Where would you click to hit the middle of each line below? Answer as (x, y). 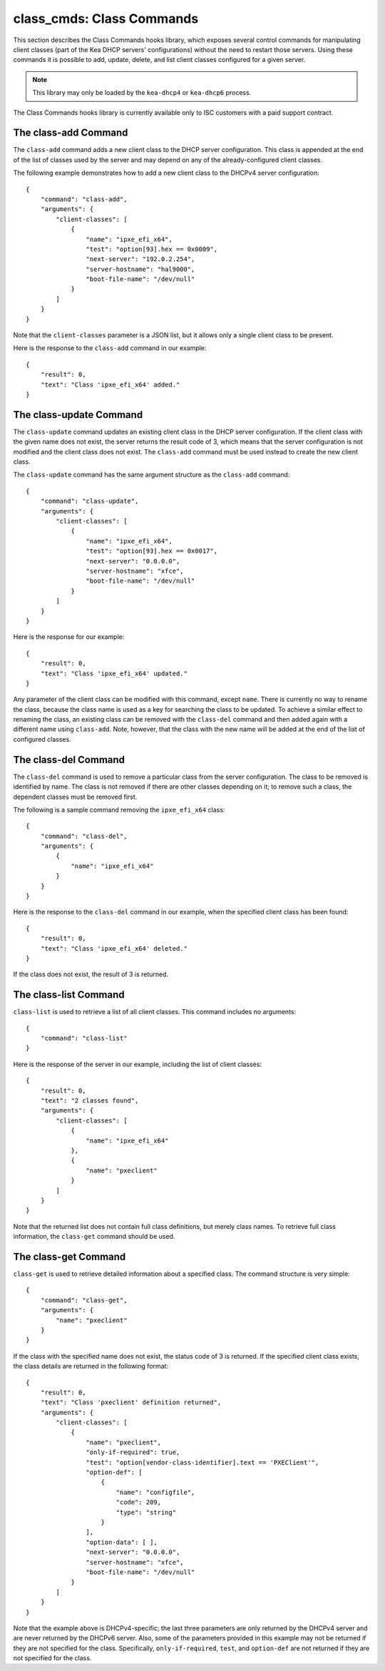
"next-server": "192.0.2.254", (140, 259)
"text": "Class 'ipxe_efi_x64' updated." (114, 673)
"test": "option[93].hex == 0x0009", (152, 249)
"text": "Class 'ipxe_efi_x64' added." (110, 384)
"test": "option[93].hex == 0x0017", (152, 551)
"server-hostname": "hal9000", (140, 269)
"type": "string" (146, 1512)
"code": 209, (139, 1502)
